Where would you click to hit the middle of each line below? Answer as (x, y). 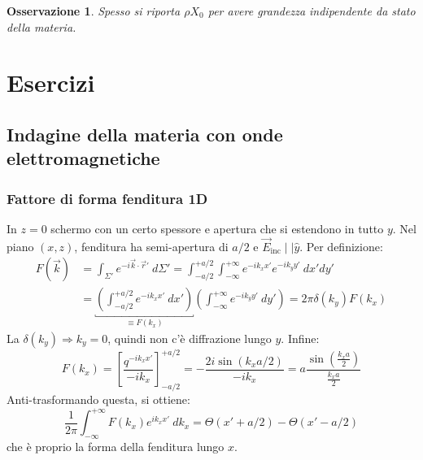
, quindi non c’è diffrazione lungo (190, 338)
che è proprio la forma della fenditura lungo (116, 447)
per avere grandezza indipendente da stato (312, 11)
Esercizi (51, 82)
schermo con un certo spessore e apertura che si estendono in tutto (217, 228)
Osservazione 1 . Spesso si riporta (94, 11)
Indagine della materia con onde (145, 134)
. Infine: (300, 338)
